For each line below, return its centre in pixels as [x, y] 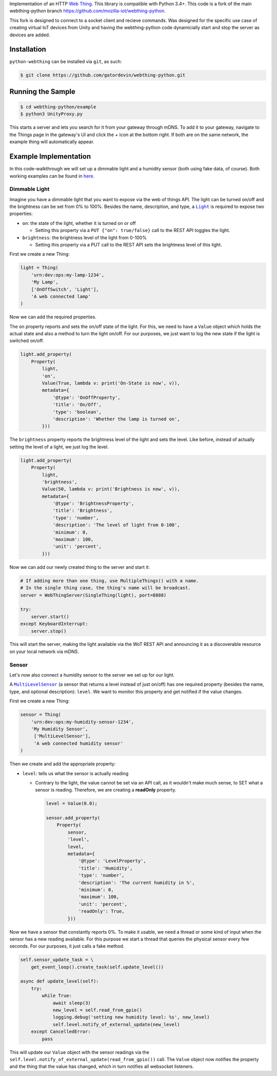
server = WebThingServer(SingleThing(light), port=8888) [93, 595]
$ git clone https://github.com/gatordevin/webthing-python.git [103, 75]
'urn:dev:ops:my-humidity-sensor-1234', [83, 722]
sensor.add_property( [73, 818]
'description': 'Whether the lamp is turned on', [116, 419]
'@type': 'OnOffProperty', [86, 397]
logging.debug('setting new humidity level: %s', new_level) [131, 1017]
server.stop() [49, 631]
